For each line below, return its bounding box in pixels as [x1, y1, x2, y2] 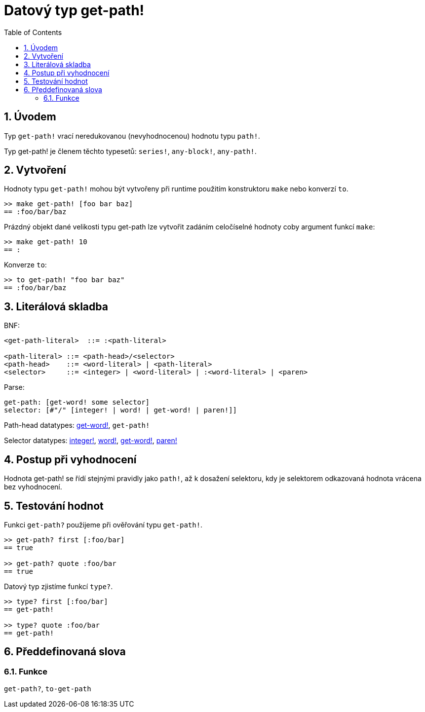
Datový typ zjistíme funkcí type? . [4, 582, 113, 591]
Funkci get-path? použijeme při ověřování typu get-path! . [4, 520, 203, 529]
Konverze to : [4, 261, 47, 269]
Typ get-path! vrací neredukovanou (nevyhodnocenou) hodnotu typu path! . [4, 131, 260, 140]
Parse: [4, 383, 25, 392]
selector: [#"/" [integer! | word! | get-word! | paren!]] [4, 406, 237, 414]
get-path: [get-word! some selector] [4, 398, 150, 407]
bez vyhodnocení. [4, 483, 62, 491]
